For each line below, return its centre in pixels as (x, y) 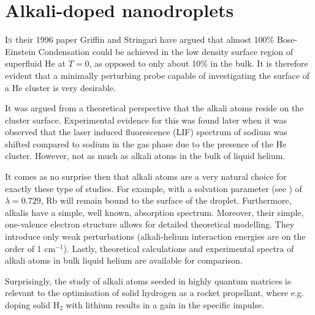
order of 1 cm (30, 248)
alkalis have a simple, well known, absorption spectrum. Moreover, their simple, (154, 212)
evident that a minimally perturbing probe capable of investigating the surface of (157, 75)
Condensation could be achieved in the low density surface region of (165, 51)
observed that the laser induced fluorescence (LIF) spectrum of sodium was (146, 132)
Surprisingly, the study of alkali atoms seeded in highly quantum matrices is (148, 280)
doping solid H (32, 305)
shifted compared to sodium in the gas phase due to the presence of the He (146, 143)
